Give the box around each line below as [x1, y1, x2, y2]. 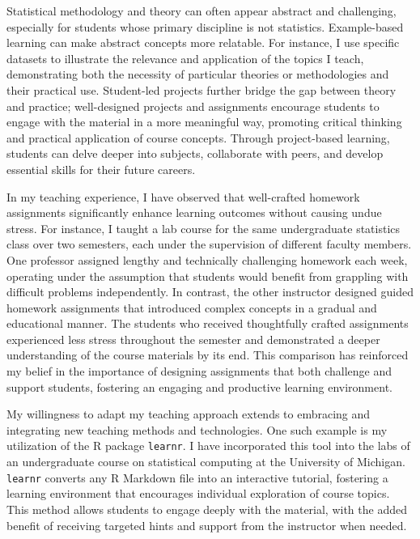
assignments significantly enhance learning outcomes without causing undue [6, 204, 382, 221]
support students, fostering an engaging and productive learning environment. [6, 378, 392, 395]
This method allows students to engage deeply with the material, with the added [6, 500, 407, 517]
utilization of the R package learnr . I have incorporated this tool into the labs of [6, 437, 410, 454]
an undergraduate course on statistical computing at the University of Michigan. [6, 453, 405, 470]
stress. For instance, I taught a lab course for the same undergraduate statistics [6, 219, 401, 236]
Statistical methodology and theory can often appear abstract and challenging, [6, 2, 397, 19]
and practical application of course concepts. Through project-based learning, [6, 129, 390, 146]
